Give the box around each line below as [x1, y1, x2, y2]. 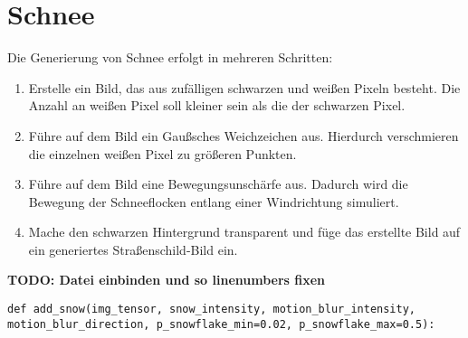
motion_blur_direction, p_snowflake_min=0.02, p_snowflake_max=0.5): [7, 317, 435, 331]
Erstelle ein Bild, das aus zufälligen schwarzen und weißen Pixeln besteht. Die [28, 78, 461, 97]
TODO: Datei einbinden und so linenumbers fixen [7, 270, 326, 289]
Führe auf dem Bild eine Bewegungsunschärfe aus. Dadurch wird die [28, 174, 408, 193]
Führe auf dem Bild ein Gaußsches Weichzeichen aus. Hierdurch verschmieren [28, 126, 459, 145]
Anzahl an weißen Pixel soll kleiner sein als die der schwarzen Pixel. [28, 96, 406, 115]
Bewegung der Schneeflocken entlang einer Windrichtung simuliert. [28, 192, 399, 211]
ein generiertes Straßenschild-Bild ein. [28, 239, 238, 258]
